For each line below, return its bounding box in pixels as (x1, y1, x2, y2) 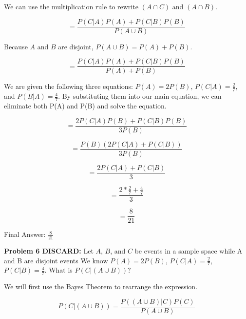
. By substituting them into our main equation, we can (58, 91, 222, 101)
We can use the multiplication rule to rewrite (4, 1, 138, 11)
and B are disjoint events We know (4, 255, 108, 265)
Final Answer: (4, 229, 46, 239)
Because (4, 41, 28, 51)
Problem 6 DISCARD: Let (4, 246, 94, 256)
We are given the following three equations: (4, 81, 133, 91)
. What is (44, 265, 73, 275)
